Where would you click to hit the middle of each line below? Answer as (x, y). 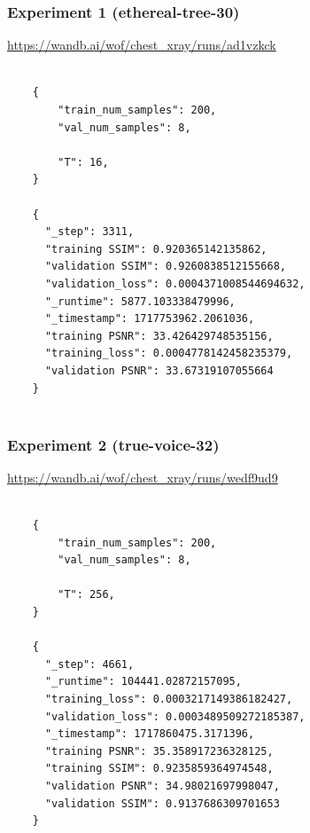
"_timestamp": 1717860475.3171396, (150, 734)
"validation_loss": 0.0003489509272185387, (175, 716)
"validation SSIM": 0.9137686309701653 (162, 803)
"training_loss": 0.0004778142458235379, (169, 354)
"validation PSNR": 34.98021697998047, (162, 786)
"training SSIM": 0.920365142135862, (156, 249)
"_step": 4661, (89, 664)
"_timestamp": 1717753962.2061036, (150, 319)
